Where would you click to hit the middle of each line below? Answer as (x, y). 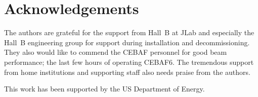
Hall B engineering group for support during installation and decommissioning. (127, 42)
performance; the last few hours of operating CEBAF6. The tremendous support (129, 62)
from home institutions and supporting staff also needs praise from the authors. (127, 72)
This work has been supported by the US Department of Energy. (104, 89)
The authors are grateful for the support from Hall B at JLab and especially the (129, 32)
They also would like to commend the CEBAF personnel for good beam (116, 52)
